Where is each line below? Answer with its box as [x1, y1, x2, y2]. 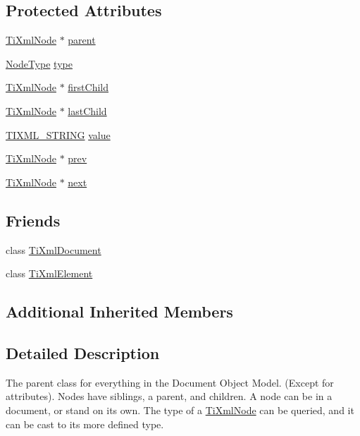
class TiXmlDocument [6, 242, 101, 257]
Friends [6, 209, 61, 231]
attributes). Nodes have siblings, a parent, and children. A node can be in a [6, 389, 333, 404]
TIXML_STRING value [6, 127, 111, 142]
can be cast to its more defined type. [6, 416, 164, 431]
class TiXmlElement [6, 266, 93, 281]
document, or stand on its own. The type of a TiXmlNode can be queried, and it [6, 402, 354, 417]
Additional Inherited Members [6, 301, 233, 322]
